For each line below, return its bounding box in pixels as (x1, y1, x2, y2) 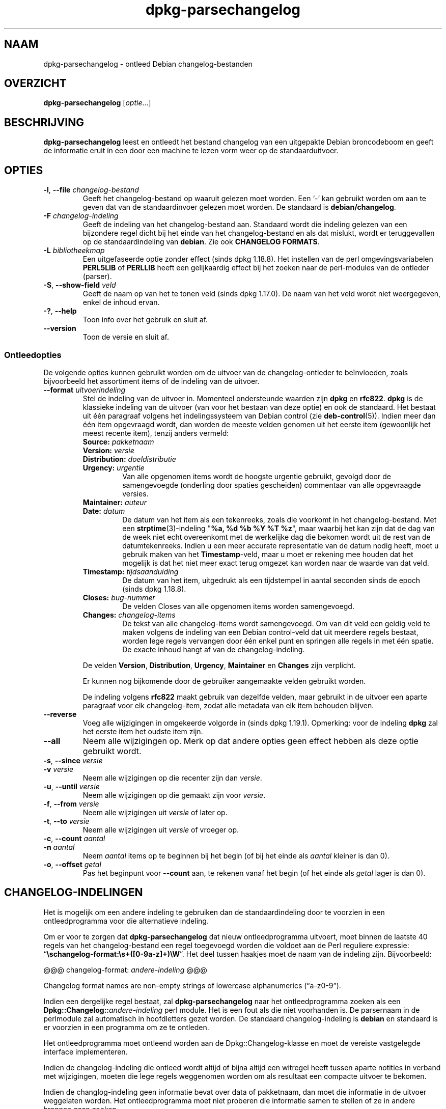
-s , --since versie (43, 756, 103, 765)
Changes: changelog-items (82, 610, 176, 619)
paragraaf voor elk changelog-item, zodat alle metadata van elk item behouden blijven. (82, 701, 374, 710)
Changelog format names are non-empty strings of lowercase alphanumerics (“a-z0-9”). (43, 981, 341, 990)
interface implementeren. (43, 1047, 128, 1056)
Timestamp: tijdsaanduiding (82, 567, 179, 576)
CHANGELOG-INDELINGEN (4, 886, 143, 899)
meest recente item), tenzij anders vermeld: (82, 428, 229, 437)
